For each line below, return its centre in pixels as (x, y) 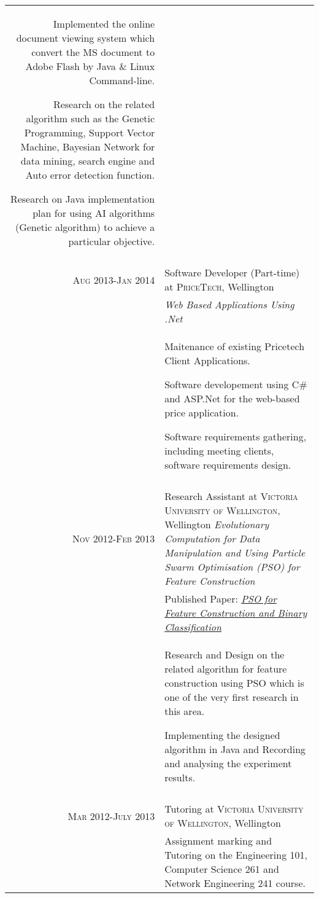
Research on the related (104, 104)
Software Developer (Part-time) (232, 272)
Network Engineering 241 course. (235, 883)
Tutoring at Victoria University (234, 809)
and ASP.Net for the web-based (232, 398)
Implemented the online (104, 24)
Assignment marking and (218, 841)
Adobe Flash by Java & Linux (90, 66)
